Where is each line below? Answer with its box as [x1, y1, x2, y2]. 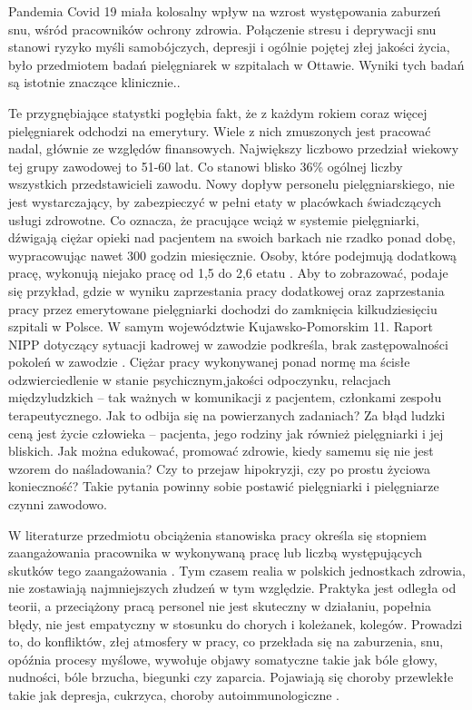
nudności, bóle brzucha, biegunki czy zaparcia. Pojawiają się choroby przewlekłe [8, 667, 454, 686]
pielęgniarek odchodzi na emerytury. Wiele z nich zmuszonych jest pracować [8, 121, 431, 140]
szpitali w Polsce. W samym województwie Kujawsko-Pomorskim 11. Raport [8, 317, 434, 336]
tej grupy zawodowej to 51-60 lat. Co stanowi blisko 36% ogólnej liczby [8, 156, 403, 175]
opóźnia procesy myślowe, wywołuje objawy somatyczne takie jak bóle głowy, [8, 649, 438, 668]
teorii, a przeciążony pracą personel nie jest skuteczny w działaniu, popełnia [8, 597, 431, 615]
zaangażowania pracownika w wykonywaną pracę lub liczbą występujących [8, 543, 422, 562]
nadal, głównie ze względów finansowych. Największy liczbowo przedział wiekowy [8, 139, 459, 158]
